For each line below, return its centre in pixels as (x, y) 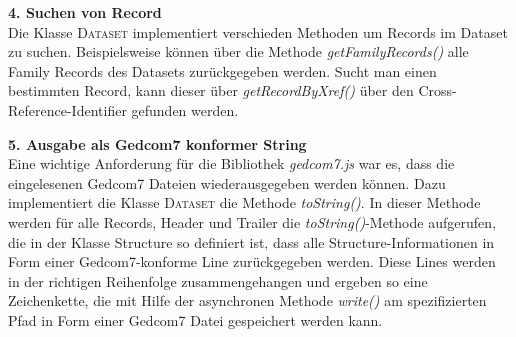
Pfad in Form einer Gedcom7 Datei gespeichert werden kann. (195, 319)
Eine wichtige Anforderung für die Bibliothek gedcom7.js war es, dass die (231, 163)
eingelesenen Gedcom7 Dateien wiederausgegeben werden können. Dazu (227, 182)
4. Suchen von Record (85, 12)
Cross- (437, 90)
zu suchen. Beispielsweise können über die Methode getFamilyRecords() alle (238, 51)
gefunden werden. (185, 109)
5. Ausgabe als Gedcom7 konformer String (157, 143)
